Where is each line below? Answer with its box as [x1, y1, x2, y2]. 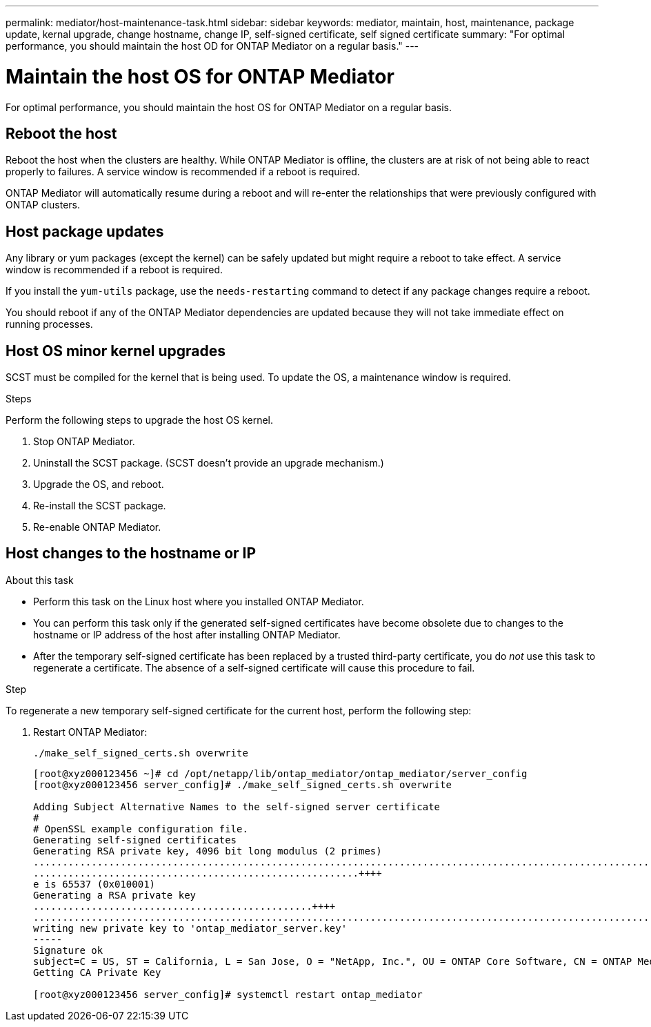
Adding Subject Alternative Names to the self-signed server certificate [33, 801, 441, 812]
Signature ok [33, 944, 103, 956]
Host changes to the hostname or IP [6, 545, 257, 563]
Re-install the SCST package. [33, 500, 166, 512]
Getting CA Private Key [33, 966, 161, 978]
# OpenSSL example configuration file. [33, 823, 248, 834]
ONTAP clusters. [6, 199, 80, 211]
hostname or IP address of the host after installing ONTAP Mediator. [33, 628, 341, 640]
